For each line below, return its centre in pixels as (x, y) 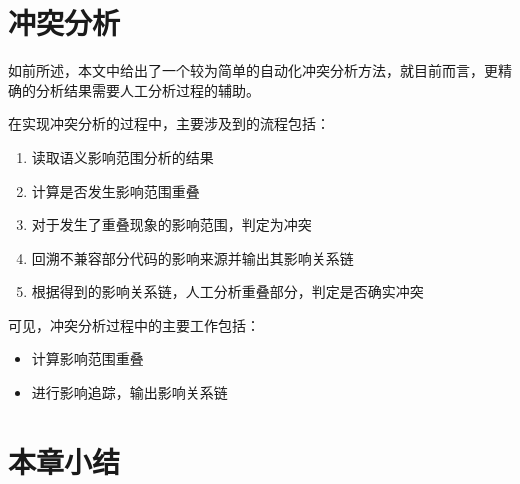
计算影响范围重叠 (87, 358)
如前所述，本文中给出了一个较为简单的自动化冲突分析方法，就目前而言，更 (253, 70)
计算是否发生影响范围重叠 (115, 190)
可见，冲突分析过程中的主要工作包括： (134, 324)
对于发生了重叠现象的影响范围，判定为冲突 (171, 224)
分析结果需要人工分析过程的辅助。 (147, 89)
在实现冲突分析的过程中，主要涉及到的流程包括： (169, 123)
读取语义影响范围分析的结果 (122, 156)
